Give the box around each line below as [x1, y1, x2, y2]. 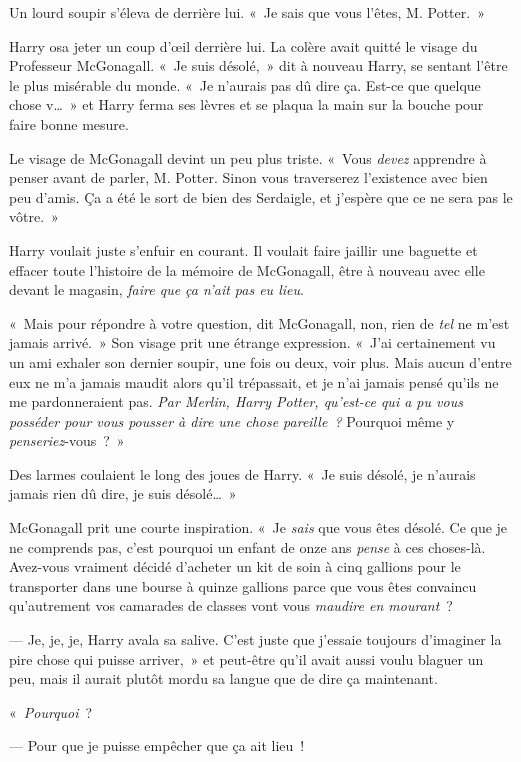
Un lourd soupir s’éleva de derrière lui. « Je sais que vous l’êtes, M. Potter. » [9, 2, 485, 22]
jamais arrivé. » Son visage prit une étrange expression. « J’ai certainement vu [9, 332, 496, 353]
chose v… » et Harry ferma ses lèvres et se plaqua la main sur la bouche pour [9, 94, 484, 115]
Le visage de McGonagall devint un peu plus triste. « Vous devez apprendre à [9, 147, 487, 168]
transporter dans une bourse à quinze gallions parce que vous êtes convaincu [9, 575, 477, 596]
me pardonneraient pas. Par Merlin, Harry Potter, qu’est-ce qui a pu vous [9, 391, 463, 412]
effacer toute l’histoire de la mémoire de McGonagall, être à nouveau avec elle [9, 259, 485, 280]
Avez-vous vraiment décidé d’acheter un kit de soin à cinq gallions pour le [9, 556, 461, 577]
